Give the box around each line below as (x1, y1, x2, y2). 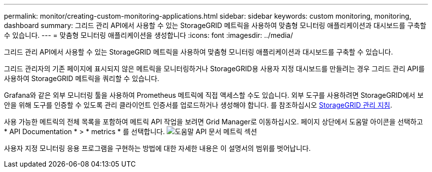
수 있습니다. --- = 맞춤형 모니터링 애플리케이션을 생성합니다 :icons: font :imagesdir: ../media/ (4, 31, 293, 39)
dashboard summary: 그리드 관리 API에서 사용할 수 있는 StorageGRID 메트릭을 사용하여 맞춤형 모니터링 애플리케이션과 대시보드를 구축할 (4, 21, 427, 29)
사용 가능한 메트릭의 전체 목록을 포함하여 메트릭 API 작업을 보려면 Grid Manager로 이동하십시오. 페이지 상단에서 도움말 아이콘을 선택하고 (4, 117, 423, 126)
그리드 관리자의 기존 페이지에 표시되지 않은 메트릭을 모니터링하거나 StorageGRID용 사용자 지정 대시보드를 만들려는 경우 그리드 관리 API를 (4, 64, 425, 73)
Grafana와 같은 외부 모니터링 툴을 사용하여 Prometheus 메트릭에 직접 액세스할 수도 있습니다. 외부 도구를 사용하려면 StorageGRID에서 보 (4, 91, 424, 99)
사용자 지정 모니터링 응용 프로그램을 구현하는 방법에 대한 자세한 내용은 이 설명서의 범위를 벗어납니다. (4, 144, 311, 152)
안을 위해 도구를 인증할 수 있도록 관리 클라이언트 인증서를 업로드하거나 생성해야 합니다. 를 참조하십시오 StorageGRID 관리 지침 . (4, 101, 393, 109)
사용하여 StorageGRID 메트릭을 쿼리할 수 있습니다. (4, 74, 159, 83)
